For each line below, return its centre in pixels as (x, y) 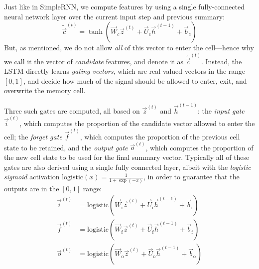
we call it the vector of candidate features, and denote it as (94, 61)
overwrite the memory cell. (45, 90)
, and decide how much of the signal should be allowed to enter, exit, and (135, 80)
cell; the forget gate (33, 136)
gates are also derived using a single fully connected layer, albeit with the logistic (128, 167)
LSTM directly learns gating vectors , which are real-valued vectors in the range (125, 71)
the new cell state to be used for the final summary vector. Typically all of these (127, 157)
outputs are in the (32, 188)
